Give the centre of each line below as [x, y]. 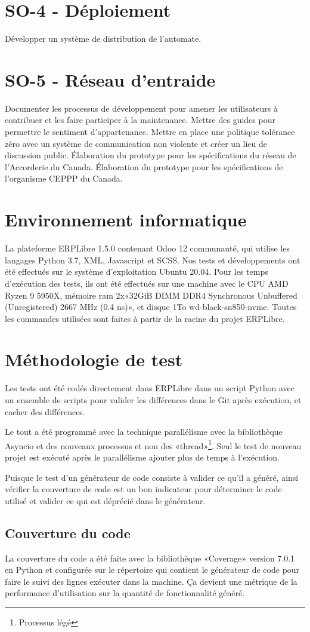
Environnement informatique [126, 220]
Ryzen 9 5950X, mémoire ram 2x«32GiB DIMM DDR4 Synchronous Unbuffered [151, 295]
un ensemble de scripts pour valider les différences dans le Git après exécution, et [153, 400]
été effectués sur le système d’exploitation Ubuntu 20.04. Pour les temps [137, 271]
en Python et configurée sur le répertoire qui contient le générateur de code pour [152, 570]
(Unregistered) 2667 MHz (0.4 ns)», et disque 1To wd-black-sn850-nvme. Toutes [151, 307]
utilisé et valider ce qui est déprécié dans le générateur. [105, 500]
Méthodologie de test [94, 359]
